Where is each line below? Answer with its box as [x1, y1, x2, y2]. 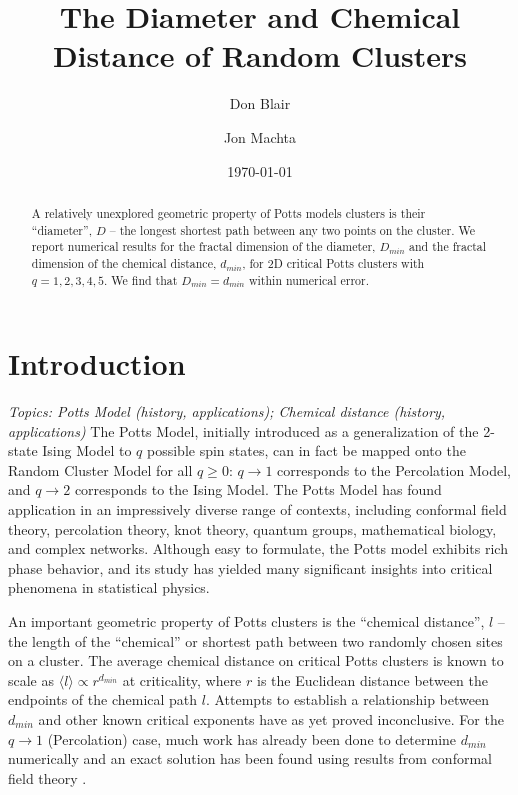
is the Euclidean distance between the [256, 669, 488, 690]
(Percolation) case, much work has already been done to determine [47, 728, 457, 749]
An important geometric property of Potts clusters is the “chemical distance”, [8, 611, 485, 632]
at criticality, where [122, 669, 242, 690]
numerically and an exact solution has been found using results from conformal [8, 748, 492, 769]
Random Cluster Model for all [8, 459, 193, 480]
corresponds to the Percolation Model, [277, 459, 511, 480]
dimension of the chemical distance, [31, 254, 217, 271]
